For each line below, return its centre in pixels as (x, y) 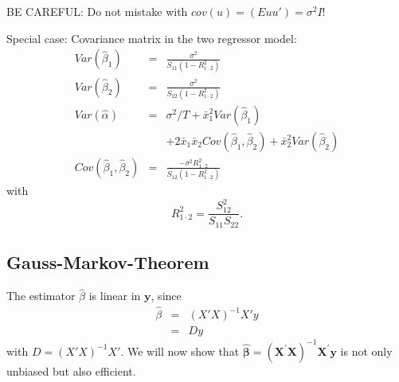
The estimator (41, 296)
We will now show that (184, 351)
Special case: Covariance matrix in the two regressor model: (152, 38)
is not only (366, 351)
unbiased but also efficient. (71, 370)
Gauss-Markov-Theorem (108, 262)
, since (166, 296)
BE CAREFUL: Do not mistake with (97, 11)
